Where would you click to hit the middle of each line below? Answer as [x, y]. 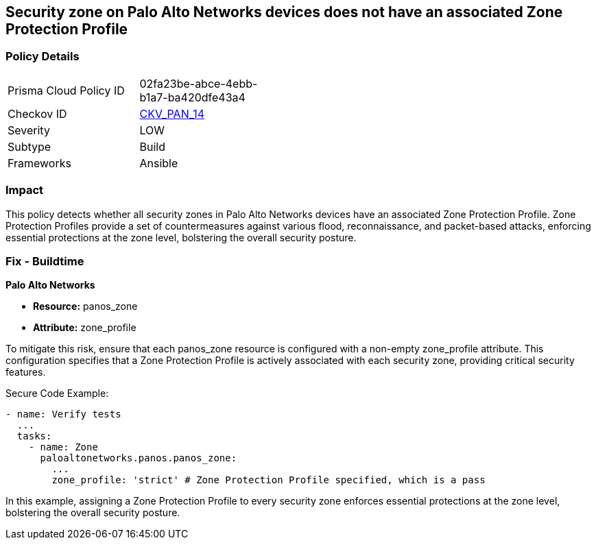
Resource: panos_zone [85, 306]
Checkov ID [37, 113]
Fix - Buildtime [45, 261]
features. [26, 372]
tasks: [34, 436]
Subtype [29, 146]
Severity [29, 130]
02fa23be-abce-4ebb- [199, 83]
